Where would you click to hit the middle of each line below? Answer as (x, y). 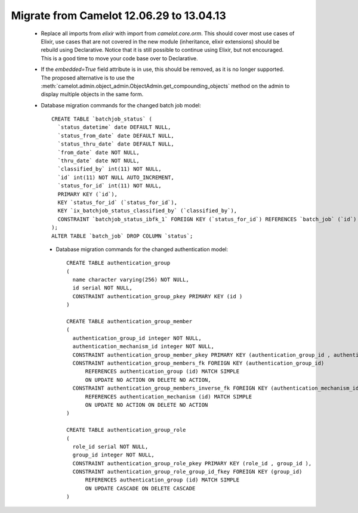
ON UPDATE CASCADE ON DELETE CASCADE (140, 488)
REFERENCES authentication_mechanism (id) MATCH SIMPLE (169, 396)
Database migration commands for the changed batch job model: (121, 105)
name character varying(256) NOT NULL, (131, 280)
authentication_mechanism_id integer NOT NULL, (143, 347)
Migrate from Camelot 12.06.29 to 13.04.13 (118, 16)
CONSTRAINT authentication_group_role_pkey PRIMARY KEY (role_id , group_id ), (192, 463)
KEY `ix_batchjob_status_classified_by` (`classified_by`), (147, 211)
